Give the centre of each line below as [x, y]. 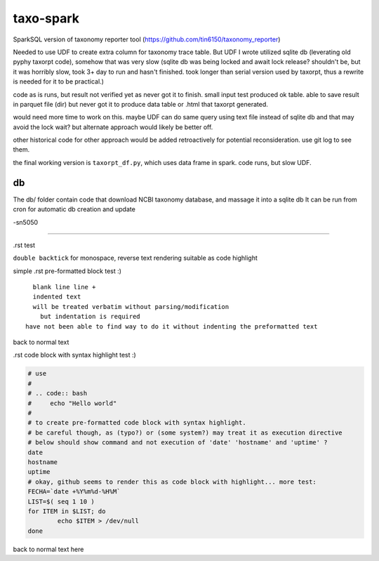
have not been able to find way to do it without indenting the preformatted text [172, 326]
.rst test [24, 245]
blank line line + [64, 287]
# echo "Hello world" [72, 403]
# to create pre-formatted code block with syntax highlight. [137, 423]
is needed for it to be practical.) [59, 81]
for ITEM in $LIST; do [67, 511]
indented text [57, 297]
